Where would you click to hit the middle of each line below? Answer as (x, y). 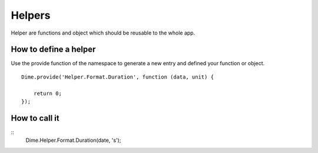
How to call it (35, 118)
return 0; (47, 93)
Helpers (31, 15)
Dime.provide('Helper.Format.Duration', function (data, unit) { (118, 77)
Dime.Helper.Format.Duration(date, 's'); (73, 140)
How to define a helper (53, 50)
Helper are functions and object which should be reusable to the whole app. (103, 33)
